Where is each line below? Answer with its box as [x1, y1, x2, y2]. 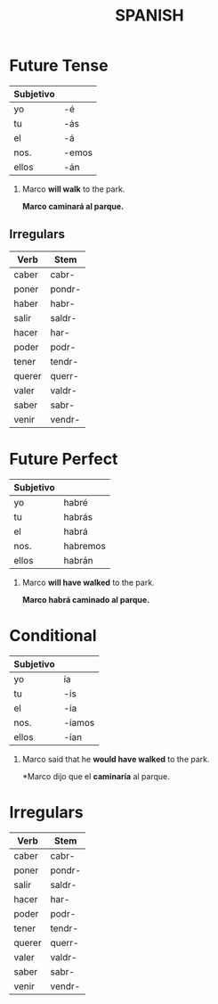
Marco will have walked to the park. [21, 577, 155, 588]
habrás [63, 510, 93, 523]
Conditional [9, 625, 97, 646]
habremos [63, 539, 107, 552]
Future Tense [9, 55, 109, 76]
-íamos [63, 716, 95, 728]
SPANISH [115, 5, 184, 26]
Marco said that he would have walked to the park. [21, 753, 211, 764]
